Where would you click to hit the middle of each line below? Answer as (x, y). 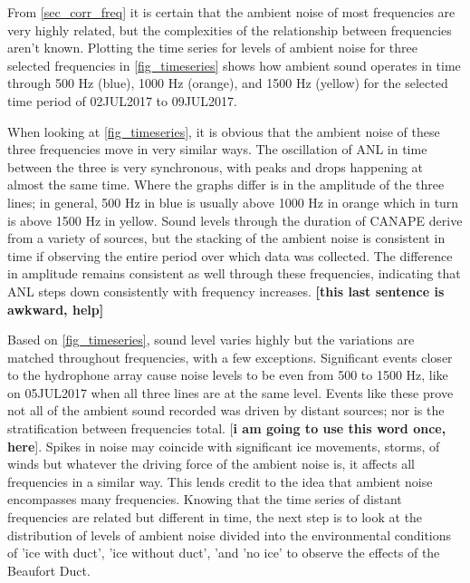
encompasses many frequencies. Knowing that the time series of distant (205, 499)
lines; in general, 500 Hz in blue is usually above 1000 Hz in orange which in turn (233, 202)
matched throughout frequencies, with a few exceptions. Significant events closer (230, 357)
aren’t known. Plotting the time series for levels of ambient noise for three (212, 48)
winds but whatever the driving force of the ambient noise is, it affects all (211, 464)
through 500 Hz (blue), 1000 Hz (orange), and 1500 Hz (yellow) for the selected (228, 83)
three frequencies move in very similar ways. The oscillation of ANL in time (217, 149)
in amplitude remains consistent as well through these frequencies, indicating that (234, 273)
